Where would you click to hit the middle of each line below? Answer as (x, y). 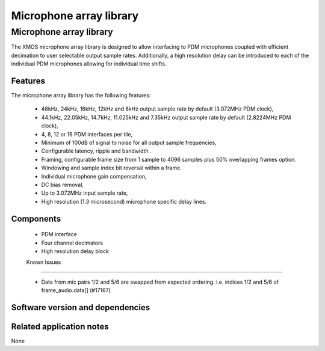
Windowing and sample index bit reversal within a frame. (111, 168)
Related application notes (60, 327)
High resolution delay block (75, 251)
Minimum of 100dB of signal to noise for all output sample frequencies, (129, 143)
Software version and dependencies (81, 307)
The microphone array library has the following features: (81, 96)
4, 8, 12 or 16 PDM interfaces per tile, (87, 134)
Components (36, 218)
